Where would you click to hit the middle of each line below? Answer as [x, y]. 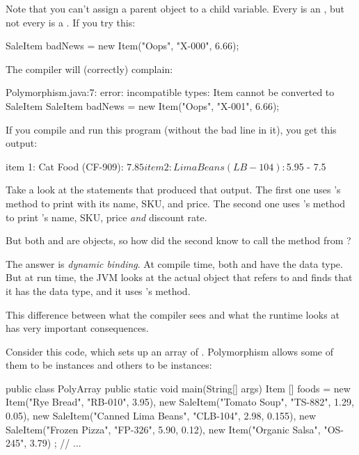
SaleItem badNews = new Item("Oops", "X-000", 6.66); [122, 46]
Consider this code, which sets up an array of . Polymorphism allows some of [170, 351]
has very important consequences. [77, 328]
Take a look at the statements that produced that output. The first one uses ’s [173, 190]
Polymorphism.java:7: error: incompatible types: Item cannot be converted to [170, 92]
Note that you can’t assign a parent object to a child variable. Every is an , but [175, 8]
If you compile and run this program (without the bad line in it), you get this [171, 129]
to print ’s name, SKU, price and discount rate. [106, 217]
